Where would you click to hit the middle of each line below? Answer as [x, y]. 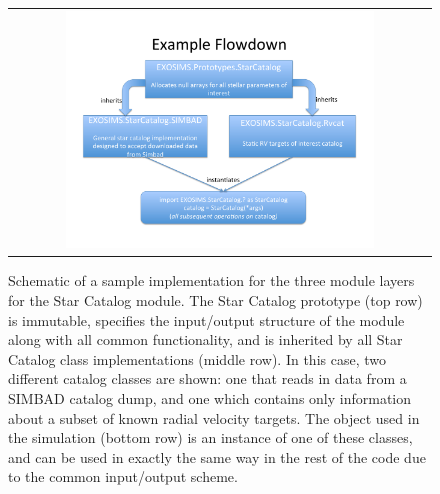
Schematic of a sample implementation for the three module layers [211, 280]
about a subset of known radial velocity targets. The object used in [214, 417]
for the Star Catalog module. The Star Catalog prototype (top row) [215, 299]
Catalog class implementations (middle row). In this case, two [197, 358]
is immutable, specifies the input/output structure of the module [206, 319]
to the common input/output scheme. [123, 476]
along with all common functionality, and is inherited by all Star [205, 339]
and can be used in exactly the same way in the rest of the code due [217, 456]
